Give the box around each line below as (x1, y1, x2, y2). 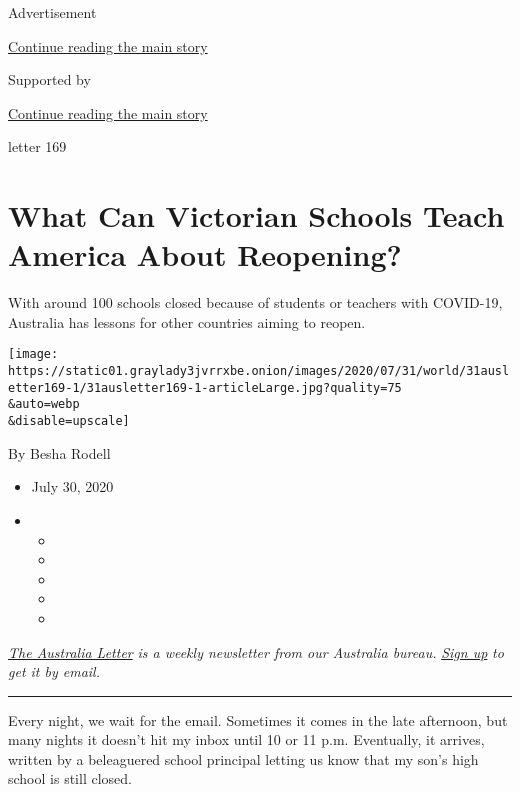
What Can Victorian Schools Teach (8, 195, 505, 236)
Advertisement (8, 2, 97, 22)
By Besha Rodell (8, 442, 111, 463)
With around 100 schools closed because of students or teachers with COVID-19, (8, 292, 503, 313)
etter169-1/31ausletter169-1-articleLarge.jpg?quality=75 (8, 380, 402, 395)
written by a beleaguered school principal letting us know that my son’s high (8, 748, 479, 769)
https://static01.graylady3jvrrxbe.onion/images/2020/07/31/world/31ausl (8, 364, 510, 379)
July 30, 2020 (31, 476, 114, 497)
